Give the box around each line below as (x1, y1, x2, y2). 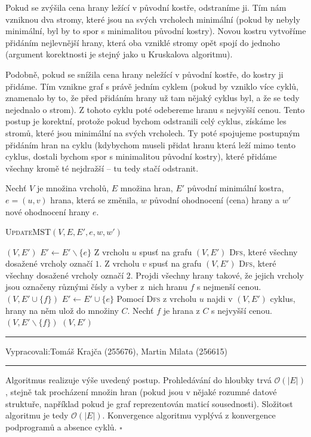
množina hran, (120, 182, 173, 194)
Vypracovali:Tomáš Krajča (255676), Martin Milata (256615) (5, 344, 228, 357)
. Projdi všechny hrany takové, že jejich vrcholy (130, 268, 304, 281)
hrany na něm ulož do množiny (5, 304, 119, 316)
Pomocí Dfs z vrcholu (116, 292, 197, 305)
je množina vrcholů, (36, 182, 109, 194)
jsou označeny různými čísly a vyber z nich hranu (5, 280, 187, 293)
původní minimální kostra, (187, 182, 284, 194)
